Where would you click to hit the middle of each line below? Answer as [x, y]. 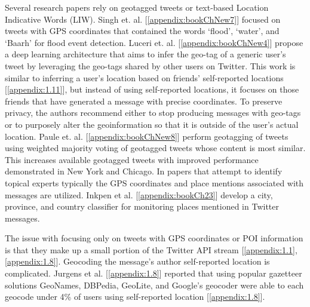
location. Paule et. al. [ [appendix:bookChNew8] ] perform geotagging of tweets [147, 136]
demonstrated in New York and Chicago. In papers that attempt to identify [144, 171]
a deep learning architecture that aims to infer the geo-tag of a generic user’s [145, 54]
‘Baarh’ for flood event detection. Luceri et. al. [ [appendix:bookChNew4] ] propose [154, 42]
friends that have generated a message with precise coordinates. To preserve [144, 101]
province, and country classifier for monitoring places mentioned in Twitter [142, 206]
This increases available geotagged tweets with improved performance [132, 159]
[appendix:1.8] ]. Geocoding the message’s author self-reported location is [137, 261]
